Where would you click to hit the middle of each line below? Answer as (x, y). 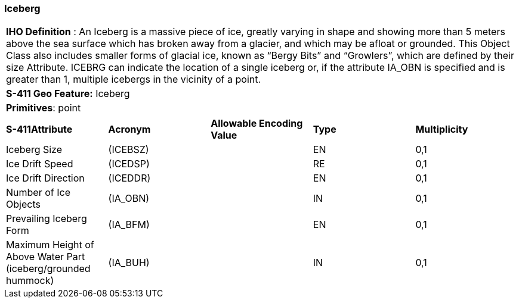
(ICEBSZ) (129, 150)
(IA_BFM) (129, 225)
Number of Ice (38, 193)
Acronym (129, 129)
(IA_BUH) (129, 263)
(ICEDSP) (129, 164)
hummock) (30, 281)
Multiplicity (442, 129)
